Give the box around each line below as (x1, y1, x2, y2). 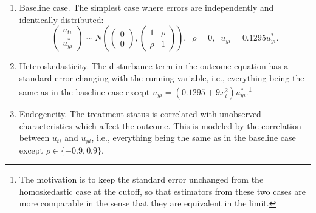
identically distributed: (19, 13, 104, 25)
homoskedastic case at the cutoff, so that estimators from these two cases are (19, 184, 306, 197)
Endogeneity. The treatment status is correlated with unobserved (19, 107, 261, 120)
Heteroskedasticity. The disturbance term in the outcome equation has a (19, 59, 289, 72)
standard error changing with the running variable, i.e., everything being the (19, 71, 304, 84)
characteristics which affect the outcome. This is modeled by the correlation (19, 119, 301, 132)
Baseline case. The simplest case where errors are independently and (19, 1, 274, 13)
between (19, 131, 50, 144)
